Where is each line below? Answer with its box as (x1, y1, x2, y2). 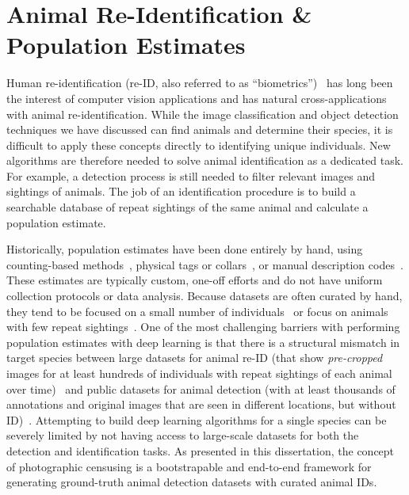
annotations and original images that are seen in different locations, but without (6, 396, 396, 413)
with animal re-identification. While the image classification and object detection (6, 105, 399, 122)
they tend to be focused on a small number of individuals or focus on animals (6, 303, 388, 319)
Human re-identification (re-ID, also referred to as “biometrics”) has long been (6, 74, 393, 91)
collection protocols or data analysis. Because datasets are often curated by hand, (6, 287, 403, 304)
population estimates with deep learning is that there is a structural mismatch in (6, 333, 400, 350)
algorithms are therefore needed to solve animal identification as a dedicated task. (6, 152, 403, 169)
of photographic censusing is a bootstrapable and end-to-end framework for (6, 458, 372, 474)
